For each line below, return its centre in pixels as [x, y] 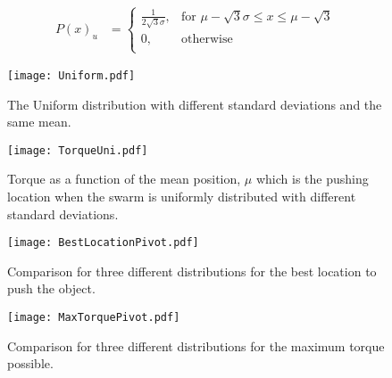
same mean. [39, 122]
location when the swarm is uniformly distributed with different [182, 196]
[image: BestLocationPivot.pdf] [103, 243]
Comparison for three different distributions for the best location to [192, 271]
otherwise [207, 39]
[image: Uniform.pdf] [71, 75]
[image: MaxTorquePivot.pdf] [94, 317]
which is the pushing [312, 179]
